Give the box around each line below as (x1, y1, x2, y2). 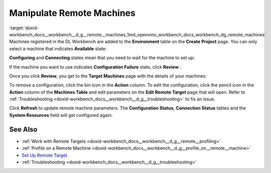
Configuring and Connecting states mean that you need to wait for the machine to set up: (9, 55, 195, 61)
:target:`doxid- (9, 25, 39, 31)
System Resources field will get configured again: (9, 112, 113, 118)
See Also (9, 125, 37, 134)
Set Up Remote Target (21, 152, 67, 158)
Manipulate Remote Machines (9, 7, 136, 18)
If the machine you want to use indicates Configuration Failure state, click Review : (9, 64, 182, 70)
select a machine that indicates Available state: (9, 45, 107, 52)
